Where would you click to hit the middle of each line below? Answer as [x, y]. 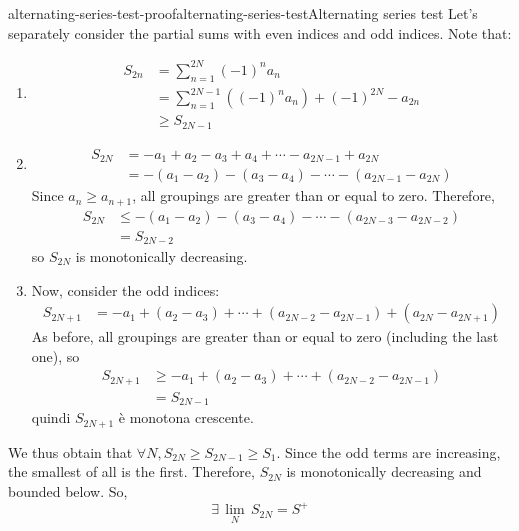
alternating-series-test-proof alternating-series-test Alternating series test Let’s [243, 13]
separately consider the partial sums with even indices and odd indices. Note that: [260, 32]
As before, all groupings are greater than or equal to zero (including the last [265, 336]
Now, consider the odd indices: [125, 289]
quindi [51, 417]
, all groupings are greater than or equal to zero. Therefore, [313, 195]
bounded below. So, [68, 491]
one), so [55, 355]
